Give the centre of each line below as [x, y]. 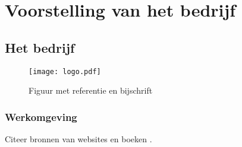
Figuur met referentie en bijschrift [91, 90]
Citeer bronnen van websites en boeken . [78, 139]
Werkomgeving [41, 116]
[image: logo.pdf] [65, 71]
